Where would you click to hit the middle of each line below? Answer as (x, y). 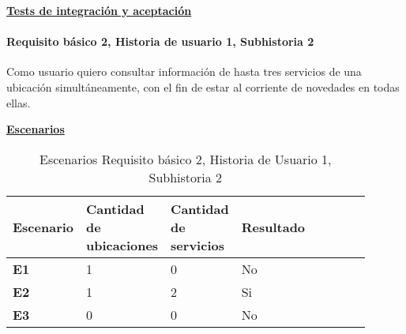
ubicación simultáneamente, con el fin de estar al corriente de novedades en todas (203, 86)
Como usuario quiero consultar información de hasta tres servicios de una (184, 71)
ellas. (19, 102)
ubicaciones (122, 245)
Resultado (273, 227)
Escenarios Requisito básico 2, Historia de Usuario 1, (186, 159)
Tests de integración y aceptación (99, 10)
